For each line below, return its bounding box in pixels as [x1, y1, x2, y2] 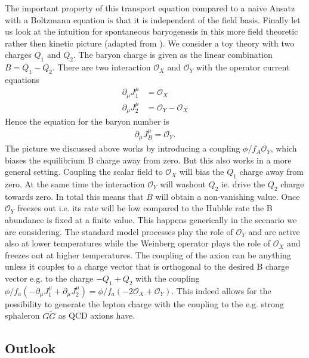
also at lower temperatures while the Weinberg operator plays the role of [5, 237, 270, 249]
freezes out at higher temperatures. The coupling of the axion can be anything [5, 248, 291, 261]
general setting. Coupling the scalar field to [5, 165, 163, 178]
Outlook [5, 338, 56, 357]
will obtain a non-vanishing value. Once [155, 190, 300, 202]
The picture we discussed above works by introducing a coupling [5, 142, 240, 155]
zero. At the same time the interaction [5, 178, 145, 190]
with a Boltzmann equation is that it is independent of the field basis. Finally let [5, 13, 301, 26]
